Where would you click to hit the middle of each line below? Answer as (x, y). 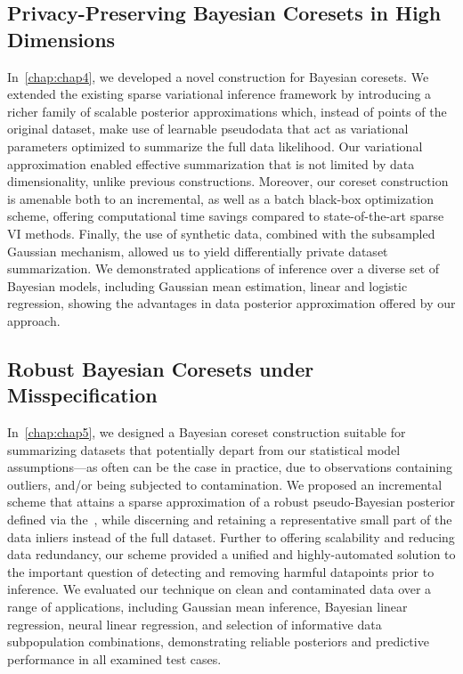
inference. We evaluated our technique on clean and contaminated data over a (219, 589)
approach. (34, 320)
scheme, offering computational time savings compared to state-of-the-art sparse (226, 216)
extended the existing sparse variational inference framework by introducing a (219, 94)
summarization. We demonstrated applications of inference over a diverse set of (223, 268)
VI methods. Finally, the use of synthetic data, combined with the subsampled (221, 233)
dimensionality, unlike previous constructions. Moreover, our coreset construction (228, 181)
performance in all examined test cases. (114, 658)
